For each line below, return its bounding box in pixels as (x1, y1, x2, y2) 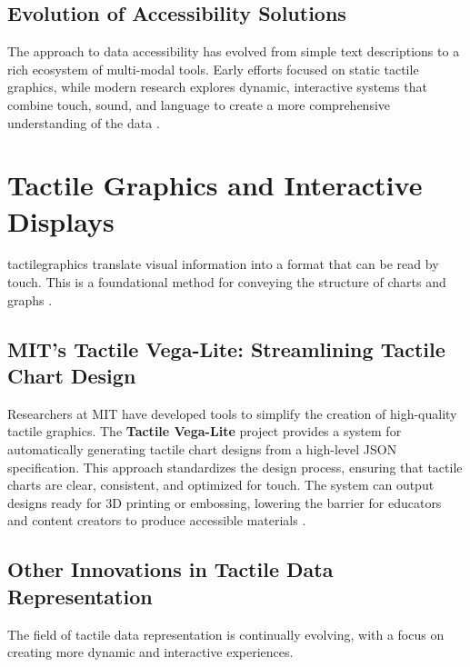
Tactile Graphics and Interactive (7, 166, 423, 204)
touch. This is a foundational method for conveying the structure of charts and (7, 273, 446, 292)
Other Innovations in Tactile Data (7, 555, 334, 583)
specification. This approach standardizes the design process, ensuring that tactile (7, 457, 463, 476)
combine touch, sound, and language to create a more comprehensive (7, 95, 391, 114)
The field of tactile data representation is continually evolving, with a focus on (7, 624, 445, 643)
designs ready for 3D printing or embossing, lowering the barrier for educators (7, 493, 442, 512)
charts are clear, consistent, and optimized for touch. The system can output (7, 475, 435, 494)
